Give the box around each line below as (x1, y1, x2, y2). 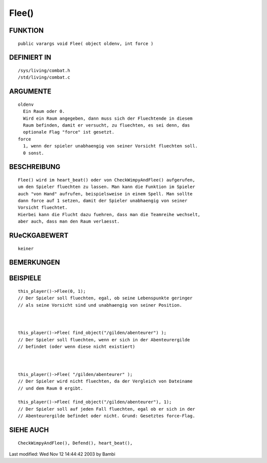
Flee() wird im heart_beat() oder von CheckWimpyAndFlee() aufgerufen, (18, 177, 195, 183)
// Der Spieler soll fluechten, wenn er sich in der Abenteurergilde (18, 337, 190, 342)
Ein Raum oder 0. (23, 109, 65, 114)
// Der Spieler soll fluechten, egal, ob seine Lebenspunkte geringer (18, 295, 193, 301)
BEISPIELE (9, 274, 42, 282)
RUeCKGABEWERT (9, 231, 69, 240)
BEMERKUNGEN (9, 258, 60, 267)
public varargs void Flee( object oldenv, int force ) (18, 41, 154, 46)
